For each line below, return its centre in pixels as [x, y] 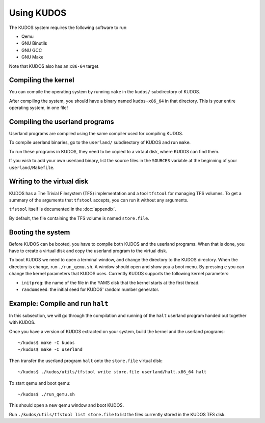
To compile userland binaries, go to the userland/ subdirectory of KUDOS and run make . [100, 142]
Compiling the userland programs [62, 122]
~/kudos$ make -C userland [50, 350]
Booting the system [40, 232]
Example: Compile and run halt [59, 303]
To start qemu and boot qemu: [40, 383]
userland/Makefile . [32, 168]
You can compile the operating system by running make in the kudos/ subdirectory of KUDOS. [105, 92]
